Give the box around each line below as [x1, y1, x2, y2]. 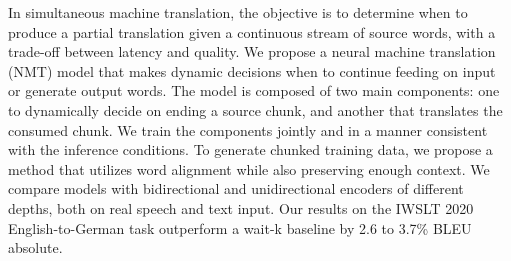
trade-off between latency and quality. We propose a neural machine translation [8, 41, 496, 62]
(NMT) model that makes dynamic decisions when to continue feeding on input [8, 60, 496, 81]
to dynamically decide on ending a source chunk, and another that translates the [8, 99, 503, 120]
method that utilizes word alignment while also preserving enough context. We [8, 158, 490, 179]
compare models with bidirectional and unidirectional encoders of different [8, 178, 464, 199]
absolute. [8, 237, 63, 258]
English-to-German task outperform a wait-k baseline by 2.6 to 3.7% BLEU [8, 217, 472, 238]
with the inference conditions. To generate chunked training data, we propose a [8, 139, 493, 160]
